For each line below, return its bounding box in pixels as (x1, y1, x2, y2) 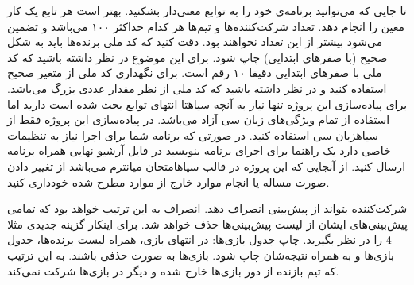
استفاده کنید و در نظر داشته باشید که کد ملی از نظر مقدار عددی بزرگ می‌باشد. (7, 79, 387, 96)
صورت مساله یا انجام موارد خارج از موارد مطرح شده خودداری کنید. (7, 173, 330, 190)
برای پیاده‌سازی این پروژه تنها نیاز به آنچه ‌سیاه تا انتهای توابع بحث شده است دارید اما (7, 95, 408, 112)
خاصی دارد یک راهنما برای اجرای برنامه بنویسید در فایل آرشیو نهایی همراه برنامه (7, 142, 391, 159)
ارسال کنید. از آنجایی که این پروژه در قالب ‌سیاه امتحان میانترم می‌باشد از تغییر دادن (7, 157, 406, 174)
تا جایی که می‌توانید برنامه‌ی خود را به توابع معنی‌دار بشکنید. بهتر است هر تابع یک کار (7, 2, 407, 18)
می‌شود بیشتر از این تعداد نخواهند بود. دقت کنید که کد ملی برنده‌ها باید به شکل (7, 33, 383, 50)
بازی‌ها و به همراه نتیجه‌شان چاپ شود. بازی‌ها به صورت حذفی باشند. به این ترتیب (7, 246, 394, 263)
